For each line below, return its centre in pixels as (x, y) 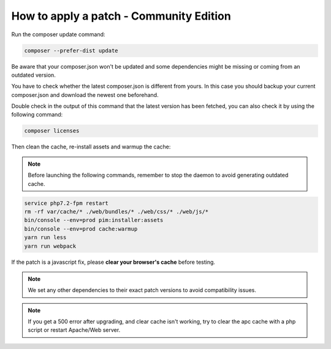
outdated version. (34, 75)
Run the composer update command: (58, 34)
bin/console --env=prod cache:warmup (81, 229)
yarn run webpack (50, 246)
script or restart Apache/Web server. (74, 330)
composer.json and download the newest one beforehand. (85, 94)
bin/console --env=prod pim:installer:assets (94, 220)
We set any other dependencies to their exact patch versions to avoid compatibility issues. (142, 290)
